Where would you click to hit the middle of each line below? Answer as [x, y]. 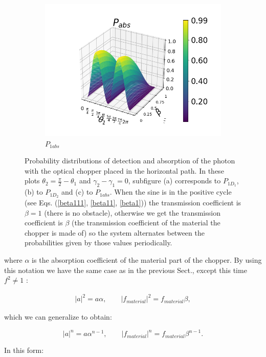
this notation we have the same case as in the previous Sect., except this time [126, 270]
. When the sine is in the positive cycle [171, 192]
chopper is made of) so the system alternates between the [115, 232]
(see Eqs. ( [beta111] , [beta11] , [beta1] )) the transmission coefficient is [133, 203]
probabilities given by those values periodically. [98, 243]
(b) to [34, 192]
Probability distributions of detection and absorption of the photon [130, 161]
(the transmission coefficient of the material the [146, 223]
